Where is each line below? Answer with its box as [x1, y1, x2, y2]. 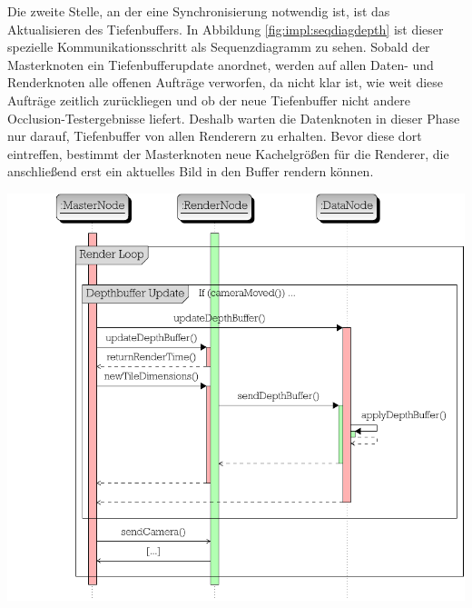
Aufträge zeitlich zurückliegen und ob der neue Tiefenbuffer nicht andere [7, 90, 410, 109]
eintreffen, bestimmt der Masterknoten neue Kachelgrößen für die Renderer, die [7, 144, 449, 163]
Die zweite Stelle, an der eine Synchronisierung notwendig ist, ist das [7, 2, 390, 20]
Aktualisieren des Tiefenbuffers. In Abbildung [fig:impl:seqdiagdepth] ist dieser [7, 19, 444, 38]
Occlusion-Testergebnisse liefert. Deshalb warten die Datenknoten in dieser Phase [7, 108, 460, 127]
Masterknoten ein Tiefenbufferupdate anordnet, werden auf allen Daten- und [7, 55, 434, 74]
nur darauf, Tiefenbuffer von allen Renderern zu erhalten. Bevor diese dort [7, 126, 422, 145]
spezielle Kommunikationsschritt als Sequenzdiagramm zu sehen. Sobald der [7, 37, 430, 56]
